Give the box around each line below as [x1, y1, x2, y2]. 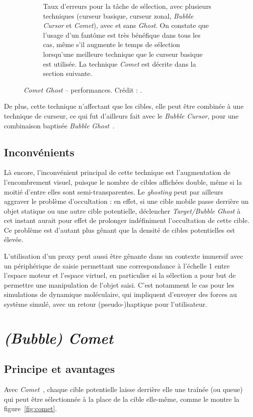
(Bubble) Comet [4, 327, 114, 348]
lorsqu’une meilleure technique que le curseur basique [43, 49, 203, 59]
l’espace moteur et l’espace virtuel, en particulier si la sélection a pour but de [4, 270, 236, 280]
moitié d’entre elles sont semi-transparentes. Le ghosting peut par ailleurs [4, 186, 223, 196]
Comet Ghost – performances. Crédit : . [23, 84, 142, 95]
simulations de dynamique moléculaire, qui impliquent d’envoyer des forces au [4, 289, 237, 299]
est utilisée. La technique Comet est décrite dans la [43, 58, 196, 69]
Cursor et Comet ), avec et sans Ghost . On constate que [43, 20, 209, 30]
